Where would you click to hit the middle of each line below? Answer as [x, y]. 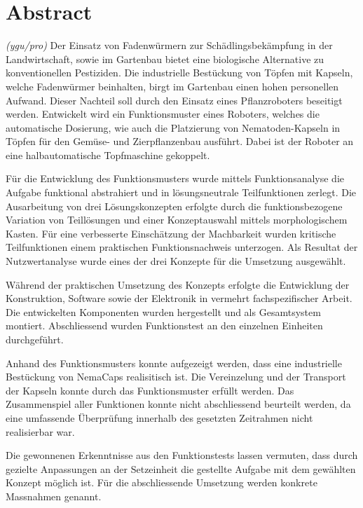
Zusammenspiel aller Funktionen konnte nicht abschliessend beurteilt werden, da [178, 404]
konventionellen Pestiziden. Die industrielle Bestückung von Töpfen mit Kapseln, [179, 73]
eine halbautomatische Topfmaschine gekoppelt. [108, 155]
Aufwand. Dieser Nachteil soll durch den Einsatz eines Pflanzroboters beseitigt [174, 100]
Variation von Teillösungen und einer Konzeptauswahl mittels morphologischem [177, 220]
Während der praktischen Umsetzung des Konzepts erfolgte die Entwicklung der [178, 284]
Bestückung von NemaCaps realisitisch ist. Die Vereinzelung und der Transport [176, 377]
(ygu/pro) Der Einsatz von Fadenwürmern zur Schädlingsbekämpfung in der [169, 45]
